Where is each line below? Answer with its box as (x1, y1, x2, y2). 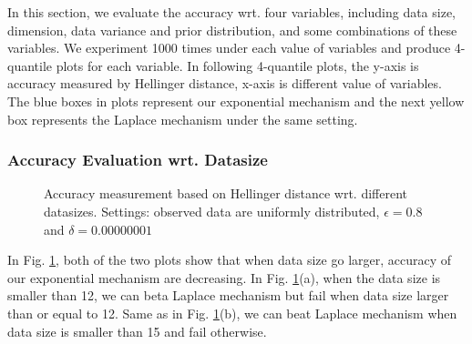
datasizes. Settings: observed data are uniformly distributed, (44, 201, 380, 220)
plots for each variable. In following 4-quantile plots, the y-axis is (56, 56, 419, 75)
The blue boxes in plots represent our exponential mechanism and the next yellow (7, 91, 465, 110)
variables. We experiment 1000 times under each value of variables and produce (7, 38, 451, 57)
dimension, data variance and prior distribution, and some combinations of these (7, 20, 457, 39)
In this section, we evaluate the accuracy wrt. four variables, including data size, (7, 3, 456, 21)
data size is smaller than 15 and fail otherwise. (7, 321, 267, 340)
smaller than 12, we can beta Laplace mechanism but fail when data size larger (7, 286, 449, 305)
